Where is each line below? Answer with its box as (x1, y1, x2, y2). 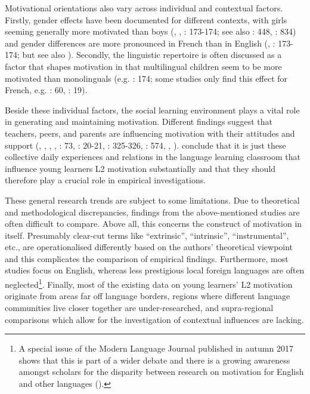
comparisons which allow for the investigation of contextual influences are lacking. (5, 313, 304, 325)
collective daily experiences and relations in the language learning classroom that (5, 150, 300, 163)
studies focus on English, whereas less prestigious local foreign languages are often (5, 264, 305, 276)
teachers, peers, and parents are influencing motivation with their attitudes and (5, 127, 295, 139)
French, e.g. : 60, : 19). (5, 84, 88, 96)
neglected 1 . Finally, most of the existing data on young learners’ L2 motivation (5, 276, 293, 290)
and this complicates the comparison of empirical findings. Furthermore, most (5, 252, 289, 264)
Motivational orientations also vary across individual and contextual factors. (5, 2, 283, 14)
